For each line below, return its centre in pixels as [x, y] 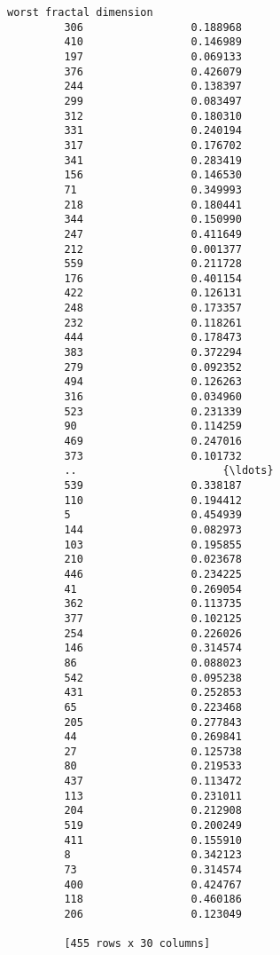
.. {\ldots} [169, 471]
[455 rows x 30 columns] [137, 944]
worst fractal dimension [80, 12]
